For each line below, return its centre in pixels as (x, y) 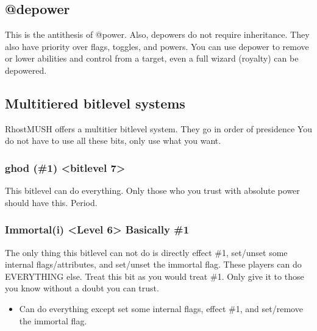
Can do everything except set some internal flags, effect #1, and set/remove (161, 308)
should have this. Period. (51, 202)
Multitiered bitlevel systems (95, 103)
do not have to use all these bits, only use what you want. (113, 141)
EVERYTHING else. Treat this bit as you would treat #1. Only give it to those (155, 276)
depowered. (26, 70)
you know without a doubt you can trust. (82, 288)
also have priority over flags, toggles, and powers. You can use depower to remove (157, 46)
